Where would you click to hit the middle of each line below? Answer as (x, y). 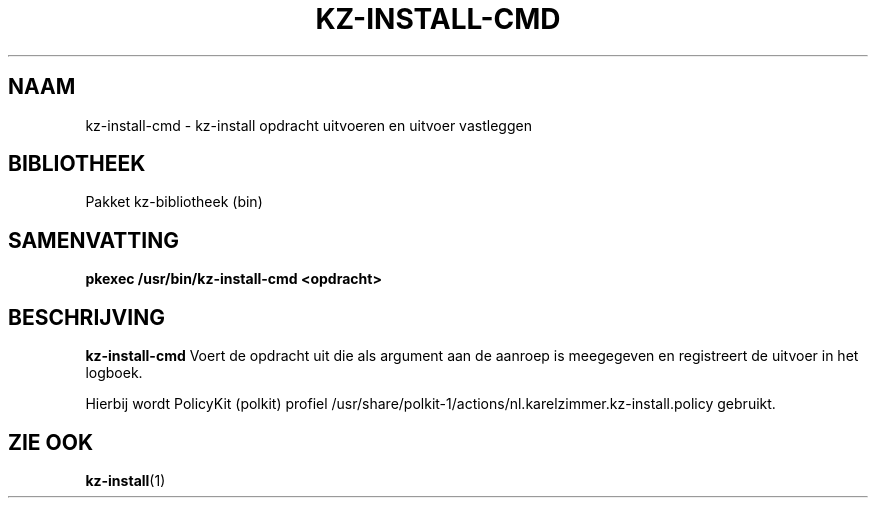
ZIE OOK (51, 442)
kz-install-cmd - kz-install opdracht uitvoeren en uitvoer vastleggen (308, 125)
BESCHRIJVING (86, 317)
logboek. (114, 373)
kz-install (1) (125, 480)
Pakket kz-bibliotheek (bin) (174, 202)
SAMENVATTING (93, 240)
